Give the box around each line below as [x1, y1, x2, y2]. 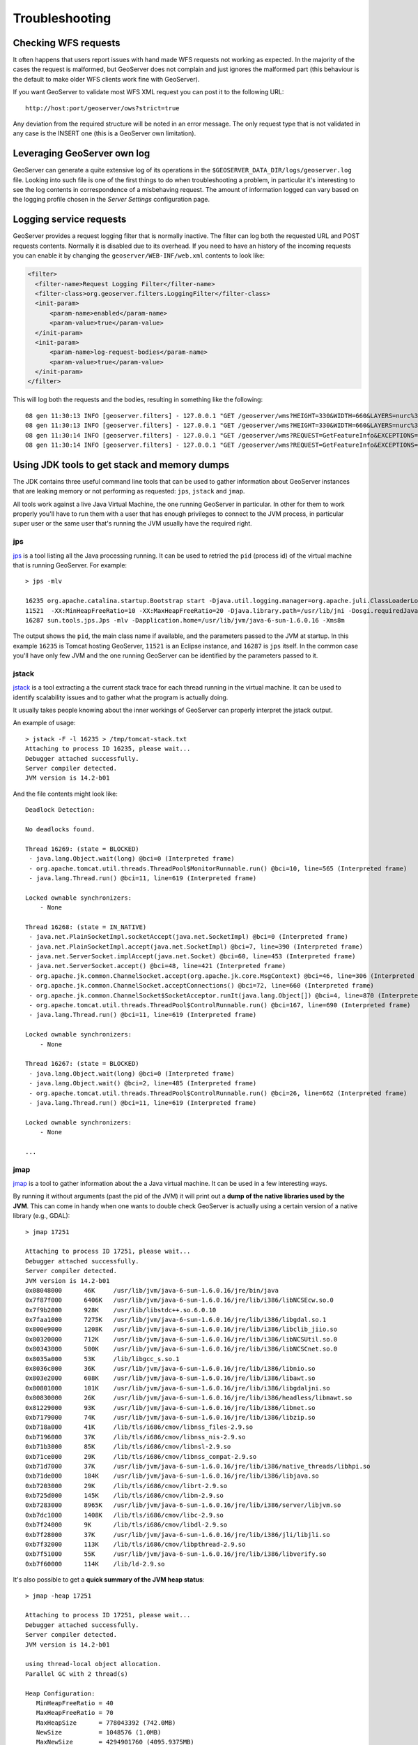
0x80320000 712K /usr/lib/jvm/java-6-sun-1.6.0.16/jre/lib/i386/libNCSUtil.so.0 [25, 1335, 338, 1343]
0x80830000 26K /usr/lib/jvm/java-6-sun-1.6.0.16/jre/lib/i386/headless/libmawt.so [25, 1394, 353, 1402]
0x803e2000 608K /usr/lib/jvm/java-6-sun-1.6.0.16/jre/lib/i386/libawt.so [25, 1374, 316, 1382]
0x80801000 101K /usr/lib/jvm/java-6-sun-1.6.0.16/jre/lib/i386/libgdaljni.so [25, 1384, 330, 1392]
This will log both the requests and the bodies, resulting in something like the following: [13, 395, 263, 404]
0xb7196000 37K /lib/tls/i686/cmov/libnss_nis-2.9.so [25, 1433, 246, 1441]
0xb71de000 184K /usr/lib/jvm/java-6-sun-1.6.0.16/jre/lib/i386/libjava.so [25, 1472, 320, 1480]
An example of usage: [13, 719, 76, 727]
